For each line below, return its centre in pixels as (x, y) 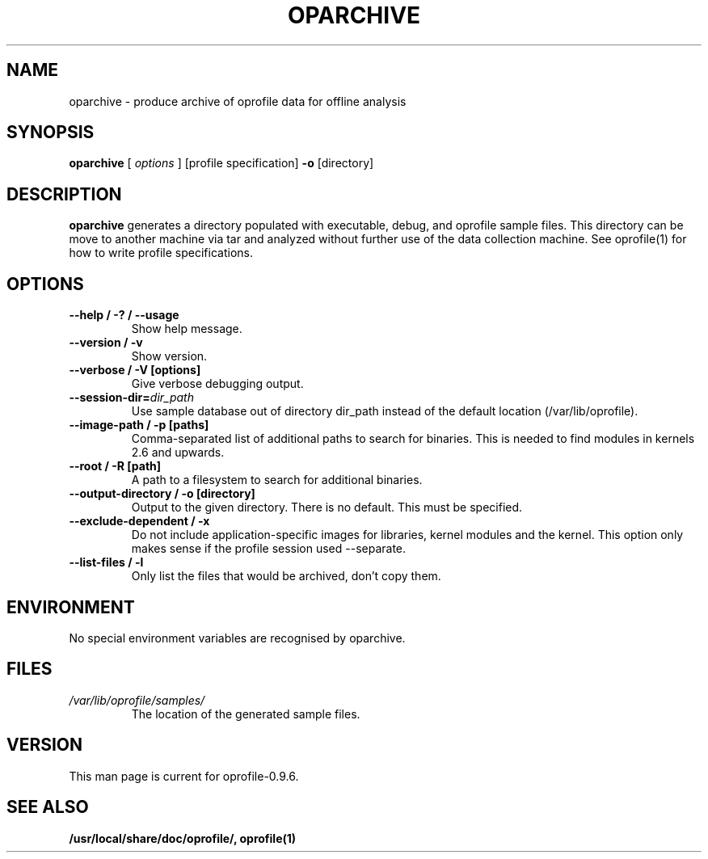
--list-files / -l (106, 562)
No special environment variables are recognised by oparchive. (237, 638)
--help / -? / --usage (124, 315)
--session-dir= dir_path (131, 398)
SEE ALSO (48, 807)
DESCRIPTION (64, 194)
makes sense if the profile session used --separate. (269, 549)
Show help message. (187, 329)
